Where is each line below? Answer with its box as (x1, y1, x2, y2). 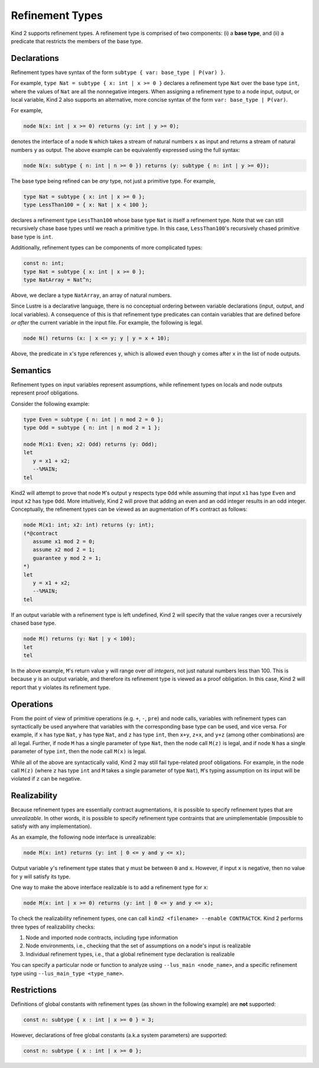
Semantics (11, 365, 51, 376)
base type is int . (11, 233, 53, 240)
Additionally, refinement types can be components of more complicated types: (11, 244, 203, 251)
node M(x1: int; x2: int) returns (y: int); (23, 522, 155, 529)
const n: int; (23, 260, 64, 267)
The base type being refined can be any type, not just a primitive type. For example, (11, 177, 216, 185)
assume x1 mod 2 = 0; (32, 538, 96, 545)
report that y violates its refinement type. (11, 684, 110, 691)
